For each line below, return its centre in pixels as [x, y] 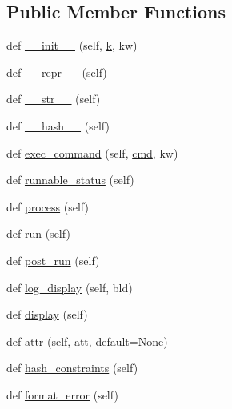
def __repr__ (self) [57, 72]
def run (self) [38, 233]
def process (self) [48, 206]
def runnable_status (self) [70, 180]
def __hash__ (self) [58, 125]
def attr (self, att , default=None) [87, 341]
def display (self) [47, 314]
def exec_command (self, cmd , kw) [92, 152]
